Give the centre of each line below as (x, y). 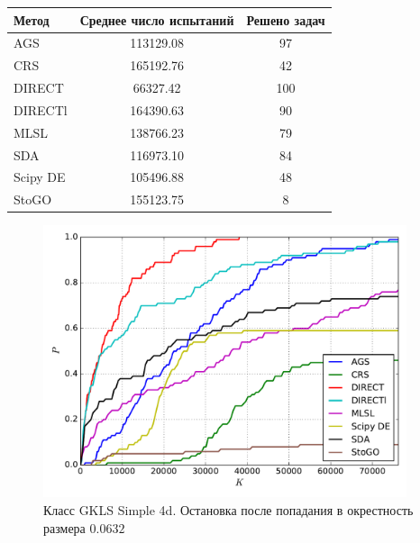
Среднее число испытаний (157, 19)
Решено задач (286, 19)
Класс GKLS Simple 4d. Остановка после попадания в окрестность (228, 510)
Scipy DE (40, 177)
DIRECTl (41, 109)
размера (64, 527)
